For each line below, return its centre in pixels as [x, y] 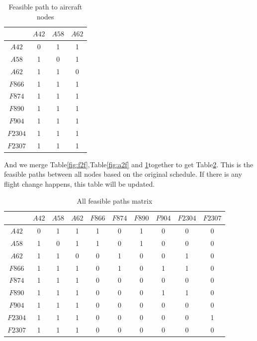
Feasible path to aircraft [45, 6]
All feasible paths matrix [115, 200]
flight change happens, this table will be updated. [80, 184]
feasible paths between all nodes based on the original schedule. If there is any [123, 174]
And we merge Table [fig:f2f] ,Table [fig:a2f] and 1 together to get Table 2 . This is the [129, 164]
